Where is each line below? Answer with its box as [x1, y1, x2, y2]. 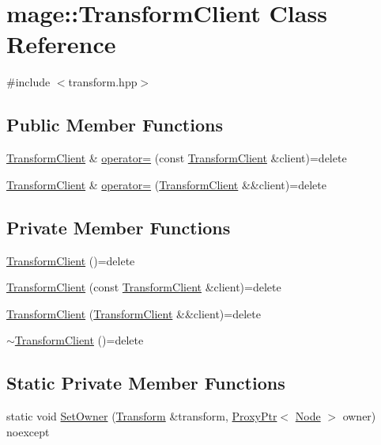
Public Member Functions [6, 112, 223, 137]
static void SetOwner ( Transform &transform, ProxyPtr [6, 408, 277, 424]
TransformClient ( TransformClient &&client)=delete [6, 305, 261, 321]
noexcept [6, 423, 50, 439]
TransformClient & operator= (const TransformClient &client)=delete [6, 150, 347, 166]
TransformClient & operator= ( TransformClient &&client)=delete [6, 176, 326, 192]
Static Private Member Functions [6, 371, 285, 395]
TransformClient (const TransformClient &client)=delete [6, 279, 281, 295]
